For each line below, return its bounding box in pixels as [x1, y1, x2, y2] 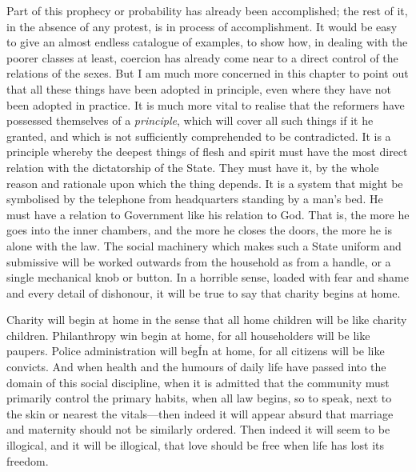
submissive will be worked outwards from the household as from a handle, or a [6, 253, 391, 270]
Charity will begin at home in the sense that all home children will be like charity [6, 311, 407, 328]
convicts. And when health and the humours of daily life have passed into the [6, 358, 386, 375]
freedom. [6, 452, 49, 469]
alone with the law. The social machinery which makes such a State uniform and [6, 237, 402, 254]
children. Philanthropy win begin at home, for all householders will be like [6, 326, 370, 343]
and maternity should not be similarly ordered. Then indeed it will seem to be [6, 421, 390, 438]
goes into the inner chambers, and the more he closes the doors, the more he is [6, 222, 393, 238]
